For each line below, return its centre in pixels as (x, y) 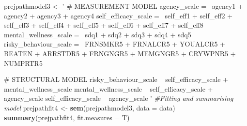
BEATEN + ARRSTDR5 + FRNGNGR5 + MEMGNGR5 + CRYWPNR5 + (120, 53)
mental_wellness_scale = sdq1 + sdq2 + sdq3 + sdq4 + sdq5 (98, 34)
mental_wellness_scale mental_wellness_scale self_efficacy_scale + (108, 88)
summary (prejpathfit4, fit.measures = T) (67, 117)
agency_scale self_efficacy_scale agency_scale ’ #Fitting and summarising (119, 98)
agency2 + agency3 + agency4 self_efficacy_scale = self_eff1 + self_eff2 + (118, 15)
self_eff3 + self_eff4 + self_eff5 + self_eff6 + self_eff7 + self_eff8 (104, 25)
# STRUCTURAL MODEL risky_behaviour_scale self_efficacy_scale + (116, 79)
